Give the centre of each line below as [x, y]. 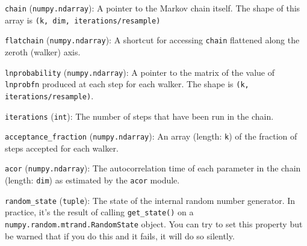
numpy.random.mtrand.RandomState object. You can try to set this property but [154, 224]
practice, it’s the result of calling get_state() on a [99, 212]
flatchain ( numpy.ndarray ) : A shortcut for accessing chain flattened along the [152, 40]
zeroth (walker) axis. [43, 51]
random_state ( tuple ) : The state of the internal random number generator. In [150, 200]
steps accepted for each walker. [62, 148]
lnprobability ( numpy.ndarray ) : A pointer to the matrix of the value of [140, 72]
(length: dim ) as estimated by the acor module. [92, 180]
